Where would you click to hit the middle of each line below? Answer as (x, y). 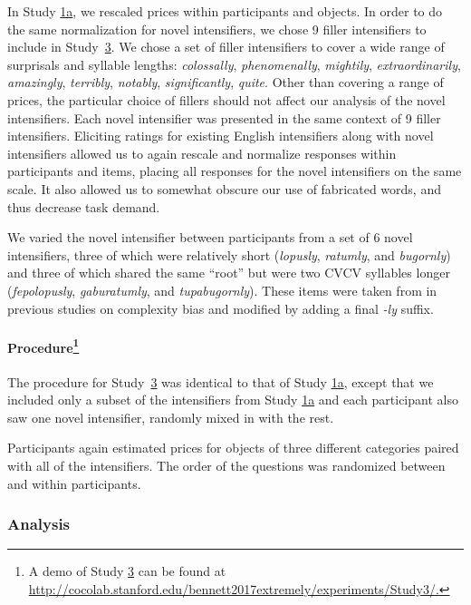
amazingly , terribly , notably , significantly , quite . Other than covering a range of (226, 82)
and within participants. (74, 483)
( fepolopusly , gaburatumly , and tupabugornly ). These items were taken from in (222, 290)
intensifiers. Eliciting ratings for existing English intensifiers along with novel (221, 136)
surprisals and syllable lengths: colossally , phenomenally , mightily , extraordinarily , (234, 64)
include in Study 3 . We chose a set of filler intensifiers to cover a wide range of (226, 47)
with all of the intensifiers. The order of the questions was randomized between (226, 465)
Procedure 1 (43, 346)
